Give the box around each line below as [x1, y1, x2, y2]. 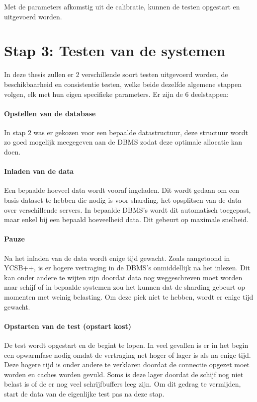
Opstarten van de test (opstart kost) [4, 321, 132, 331]
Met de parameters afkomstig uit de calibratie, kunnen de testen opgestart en [4, 1, 240, 11]
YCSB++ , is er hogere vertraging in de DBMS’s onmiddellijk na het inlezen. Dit [4, 262, 251, 273]
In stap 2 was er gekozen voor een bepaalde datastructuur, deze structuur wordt [4, 127, 248, 137]
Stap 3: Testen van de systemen [4, 40, 226, 61]
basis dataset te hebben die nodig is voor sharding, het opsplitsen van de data [4, 195, 242, 205]
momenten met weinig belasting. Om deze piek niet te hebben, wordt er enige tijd [4, 292, 254, 302]
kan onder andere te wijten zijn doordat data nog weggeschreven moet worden [4, 272, 243, 282]
